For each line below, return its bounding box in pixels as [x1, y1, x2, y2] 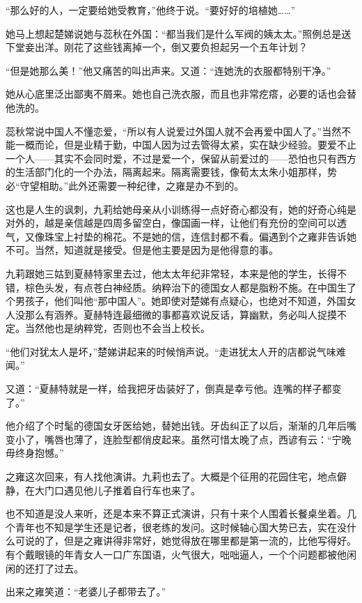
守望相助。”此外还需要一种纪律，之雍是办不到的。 [19, 178, 244, 192]
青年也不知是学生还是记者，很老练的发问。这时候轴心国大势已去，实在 [15, 519, 337, 534]
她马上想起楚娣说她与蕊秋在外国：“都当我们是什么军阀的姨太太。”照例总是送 [6, 26, 352, 40]
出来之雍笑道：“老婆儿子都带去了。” [6, 584, 166, 599]
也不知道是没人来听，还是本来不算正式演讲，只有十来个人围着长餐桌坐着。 [6, 506, 347, 521]
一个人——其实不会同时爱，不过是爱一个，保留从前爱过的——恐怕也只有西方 [6, 151, 356, 165]
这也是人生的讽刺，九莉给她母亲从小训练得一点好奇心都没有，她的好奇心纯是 [6, 201, 356, 216]
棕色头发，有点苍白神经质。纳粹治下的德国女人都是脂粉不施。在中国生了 [24, 280, 356, 294]
